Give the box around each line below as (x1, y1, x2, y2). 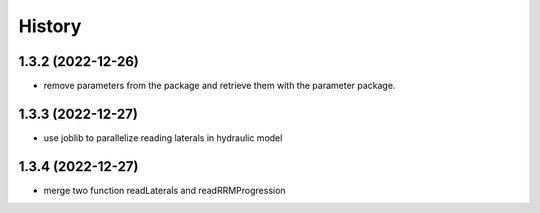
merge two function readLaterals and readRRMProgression (43, 184, 286, 196)
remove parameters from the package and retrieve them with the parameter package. (43, 80, 396, 92)
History (18, 15, 82, 37)
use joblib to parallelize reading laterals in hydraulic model (43, 131, 283, 144)
